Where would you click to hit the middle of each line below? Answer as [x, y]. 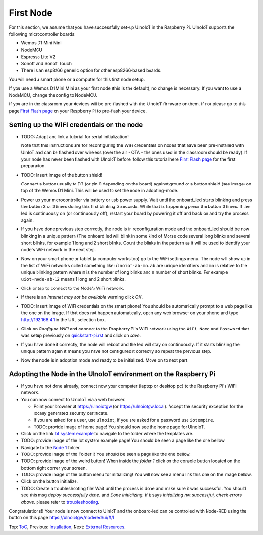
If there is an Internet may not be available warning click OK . [82, 297]
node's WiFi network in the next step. [59, 249]
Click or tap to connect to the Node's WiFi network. [73, 288]
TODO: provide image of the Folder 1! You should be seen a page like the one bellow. [106, 454]
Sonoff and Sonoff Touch [47, 63]
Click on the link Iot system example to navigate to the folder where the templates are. [107, 433]
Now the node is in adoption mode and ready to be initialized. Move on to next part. [105, 360]
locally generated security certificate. [71, 413]
